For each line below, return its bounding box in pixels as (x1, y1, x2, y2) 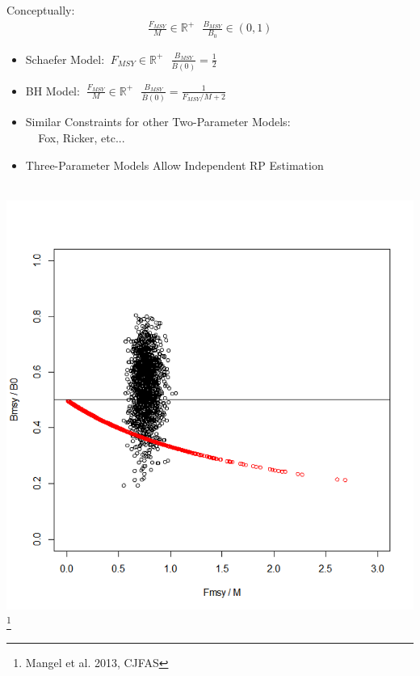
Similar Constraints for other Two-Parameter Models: (25, 113, 291, 130)
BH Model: (25, 82, 80, 99)
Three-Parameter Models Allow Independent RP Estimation (25, 156, 324, 173)
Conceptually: (6, 2, 75, 18)
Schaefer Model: (25, 50, 105, 67)
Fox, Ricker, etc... (38, 129, 125, 146)
